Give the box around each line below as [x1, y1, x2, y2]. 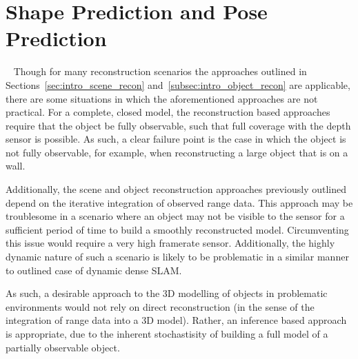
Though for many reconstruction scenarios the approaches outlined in [13, 64, 307, 79]
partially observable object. [6, 340, 120, 354]
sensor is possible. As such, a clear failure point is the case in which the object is [6, 132, 346, 146]
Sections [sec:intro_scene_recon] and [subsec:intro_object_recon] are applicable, [6, 77, 350, 92]
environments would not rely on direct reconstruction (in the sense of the [6, 299, 315, 314]
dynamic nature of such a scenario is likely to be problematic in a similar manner [6, 249, 349, 264]
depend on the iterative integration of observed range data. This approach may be [6, 195, 353, 209]
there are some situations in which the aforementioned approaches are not [6, 91, 318, 105]
